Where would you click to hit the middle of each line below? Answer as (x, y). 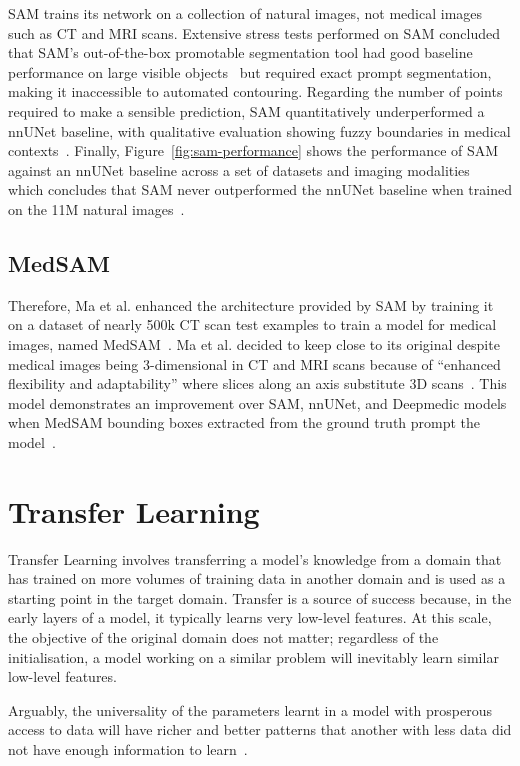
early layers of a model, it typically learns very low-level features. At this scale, (250, 617)
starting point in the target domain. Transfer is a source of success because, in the (260, 597)
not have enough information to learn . (128, 748)
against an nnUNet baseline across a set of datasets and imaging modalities (239, 169)
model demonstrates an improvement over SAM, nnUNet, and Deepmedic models (257, 402)
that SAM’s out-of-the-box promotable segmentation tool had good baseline (240, 52)
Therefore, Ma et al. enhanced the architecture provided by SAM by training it (251, 304)
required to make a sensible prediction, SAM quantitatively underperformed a (246, 110)
